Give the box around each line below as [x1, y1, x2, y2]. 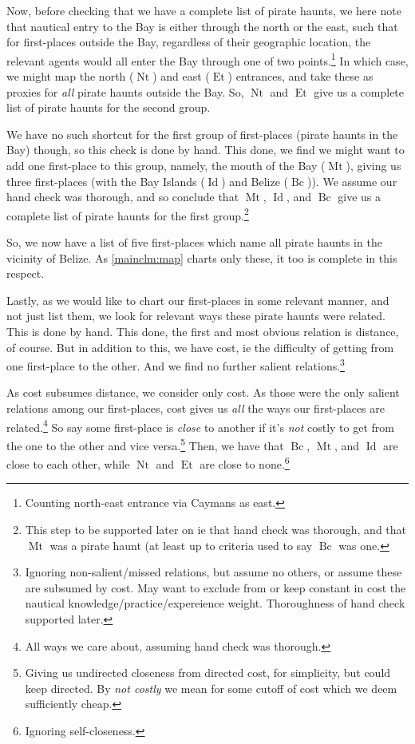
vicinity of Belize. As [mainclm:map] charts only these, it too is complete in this [6, 249, 397, 266]
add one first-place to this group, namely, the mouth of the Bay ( [6, 157, 326, 173]
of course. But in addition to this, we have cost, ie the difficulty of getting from [6, 338, 394, 355]
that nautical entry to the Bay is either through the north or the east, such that [6, 18, 398, 34]
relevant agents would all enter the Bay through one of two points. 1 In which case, [6, 49, 409, 69]
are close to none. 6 [200, 453, 290, 472]
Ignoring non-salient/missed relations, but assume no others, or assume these [25, 564, 402, 580]
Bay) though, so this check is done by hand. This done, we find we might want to [6, 141, 405, 158]
